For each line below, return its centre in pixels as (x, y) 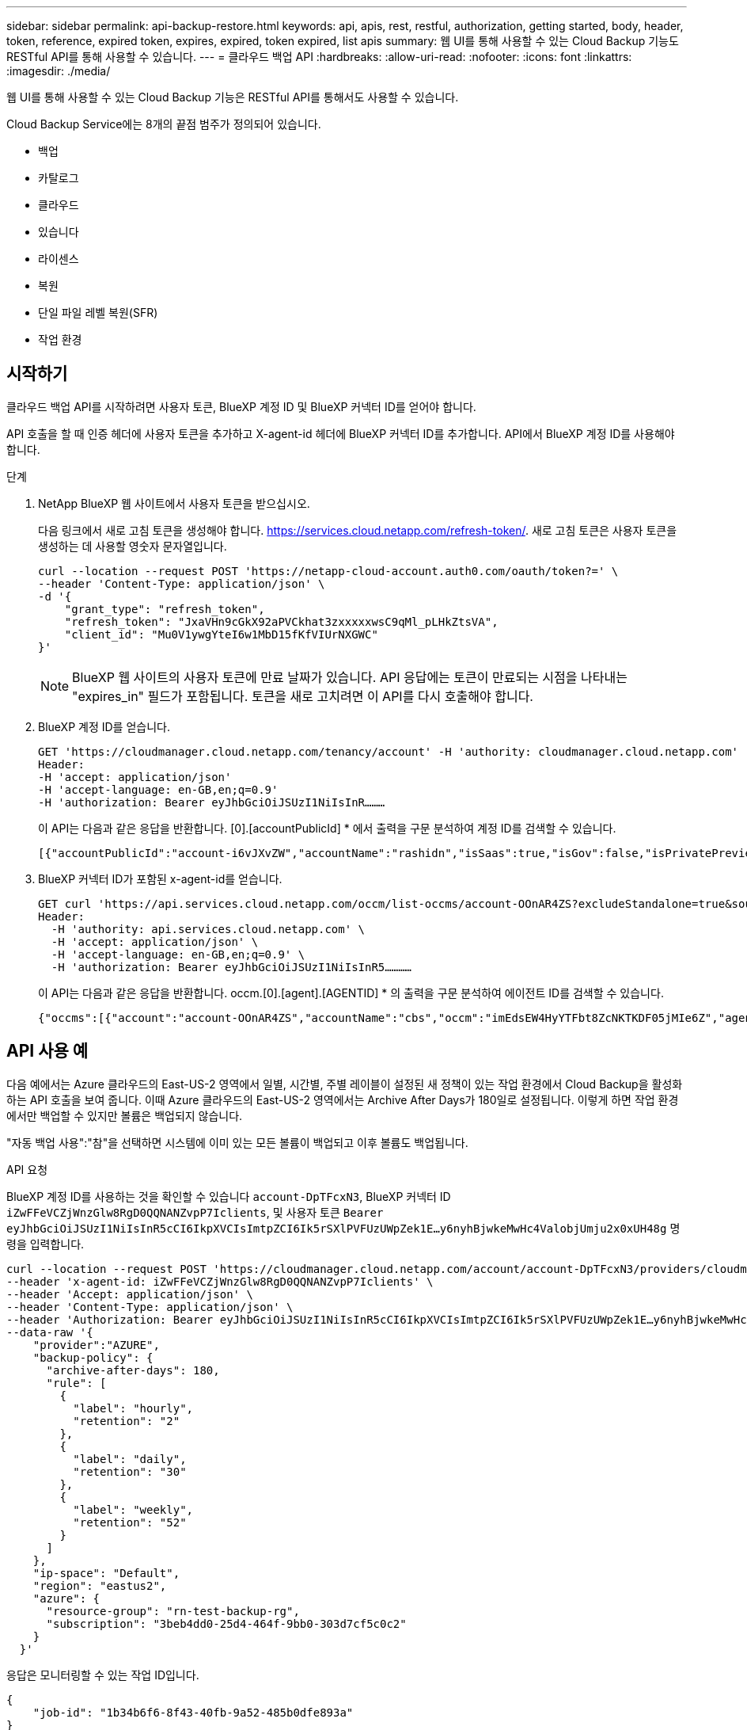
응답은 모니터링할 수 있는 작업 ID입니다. (103, 1675)
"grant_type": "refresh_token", (165, 609)
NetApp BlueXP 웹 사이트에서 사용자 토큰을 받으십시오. (174, 503)
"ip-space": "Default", (106, 1573)
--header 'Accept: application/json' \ (130, 1294)
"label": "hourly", (133, 1408)
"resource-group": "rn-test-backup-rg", (173, 1611)
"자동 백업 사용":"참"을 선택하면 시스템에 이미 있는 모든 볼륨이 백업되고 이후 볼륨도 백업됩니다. (237, 1142)
